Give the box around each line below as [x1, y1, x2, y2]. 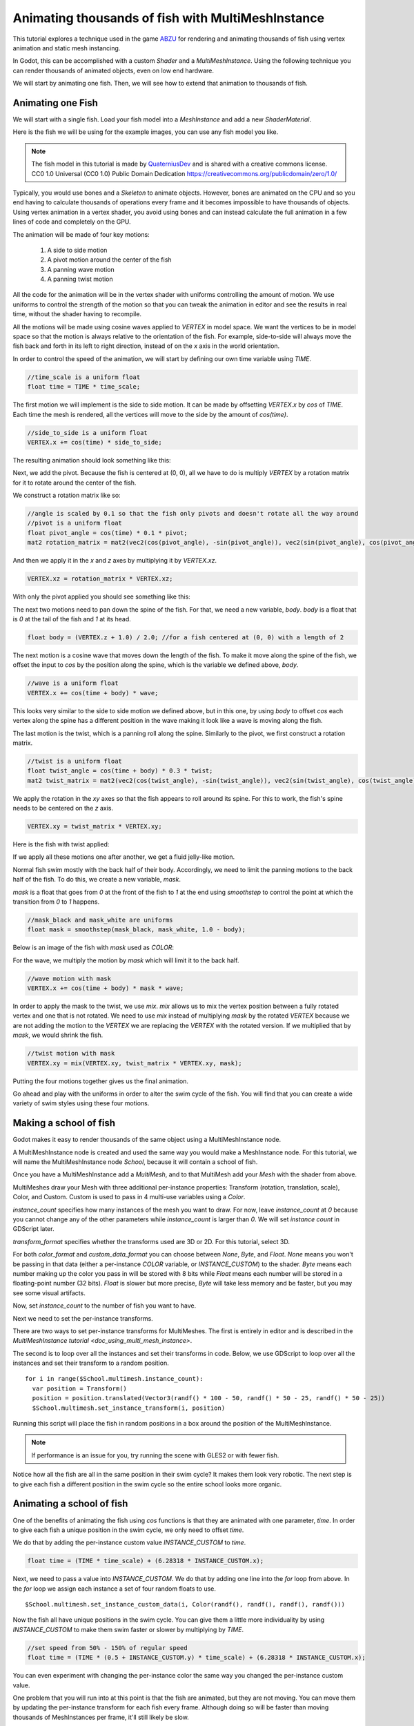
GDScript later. [12, 1225, 55, 1233]
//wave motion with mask [27, 974, 112, 982]
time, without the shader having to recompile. [12, 310, 141, 318]
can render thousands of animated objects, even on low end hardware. [12, 66, 214, 75]
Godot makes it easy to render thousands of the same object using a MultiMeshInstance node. [12, 1136, 282, 1144]
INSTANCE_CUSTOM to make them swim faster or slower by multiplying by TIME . [12, 1625, 244, 1633]
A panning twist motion [47, 275, 113, 283]
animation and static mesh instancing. [12, 43, 121, 52]
